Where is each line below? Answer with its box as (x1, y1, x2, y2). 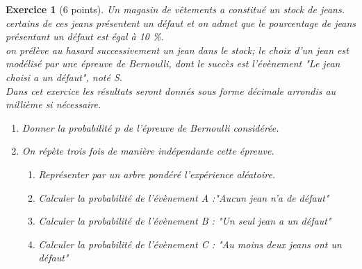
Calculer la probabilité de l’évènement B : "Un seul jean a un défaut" (38, 214, 331, 228)
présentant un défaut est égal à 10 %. (6, 29, 164, 44)
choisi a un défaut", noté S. (6, 69, 123, 84)
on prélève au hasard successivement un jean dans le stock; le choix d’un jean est (6, 42, 349, 57)
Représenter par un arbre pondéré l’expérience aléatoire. (38, 166, 276, 181)
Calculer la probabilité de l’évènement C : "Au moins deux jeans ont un (38, 236, 342, 251)
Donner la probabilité (22, 120, 112, 134)
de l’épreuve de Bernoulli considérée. (123, 120, 279, 134)
